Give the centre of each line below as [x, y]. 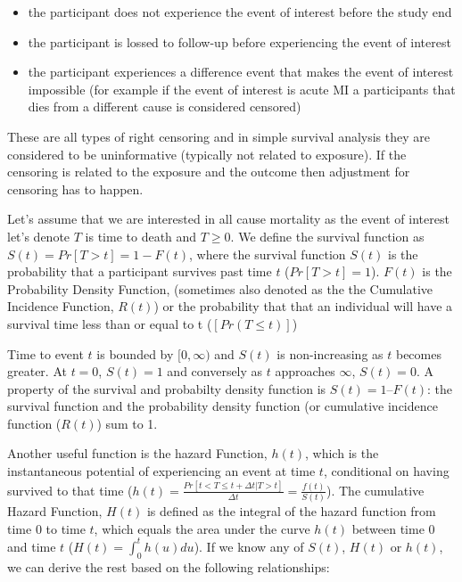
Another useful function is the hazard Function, [137, 453]
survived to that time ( [70, 490]
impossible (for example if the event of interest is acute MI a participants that [242, 89]
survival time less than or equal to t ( [110, 323]
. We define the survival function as [327, 236]
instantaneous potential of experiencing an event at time [161, 471]
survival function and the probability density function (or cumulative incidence [223, 406]
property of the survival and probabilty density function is [167, 388]
